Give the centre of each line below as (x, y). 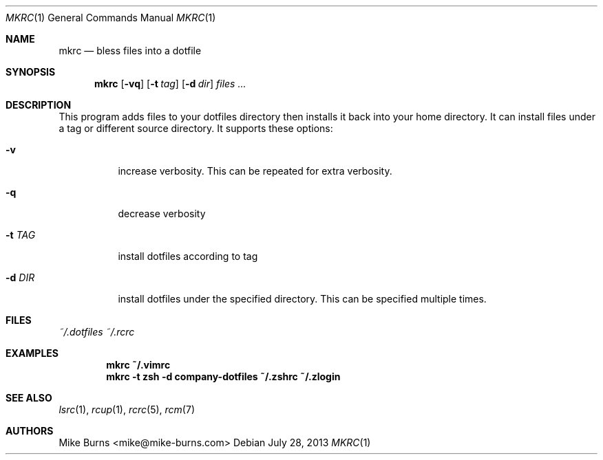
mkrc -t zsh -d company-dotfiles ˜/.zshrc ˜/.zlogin (223, 376)
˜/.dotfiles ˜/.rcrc (97, 332)
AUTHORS (30, 431)
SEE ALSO (29, 398)
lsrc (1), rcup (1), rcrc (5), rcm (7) (127, 409)
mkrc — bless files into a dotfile (130, 51)
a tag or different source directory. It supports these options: (196, 128)
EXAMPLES (32, 353)
